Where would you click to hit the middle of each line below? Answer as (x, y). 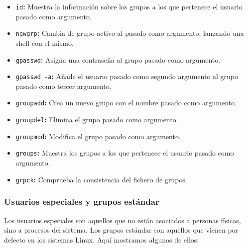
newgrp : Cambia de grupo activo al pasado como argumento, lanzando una (130, 33)
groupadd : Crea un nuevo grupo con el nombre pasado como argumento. (126, 103)
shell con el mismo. (45, 42)
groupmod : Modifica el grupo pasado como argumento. (98, 136)
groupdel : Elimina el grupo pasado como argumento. (97, 120)
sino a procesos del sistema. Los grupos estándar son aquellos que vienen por (121, 230)
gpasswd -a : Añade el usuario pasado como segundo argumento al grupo (127, 76)
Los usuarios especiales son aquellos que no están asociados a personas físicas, (123, 220)
